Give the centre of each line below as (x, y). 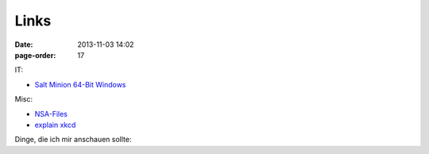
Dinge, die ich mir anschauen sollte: (73, 140)
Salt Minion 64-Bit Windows (80, 84)
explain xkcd (55, 125)
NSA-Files (51, 114)
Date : (24, 44)
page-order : (35, 55)
